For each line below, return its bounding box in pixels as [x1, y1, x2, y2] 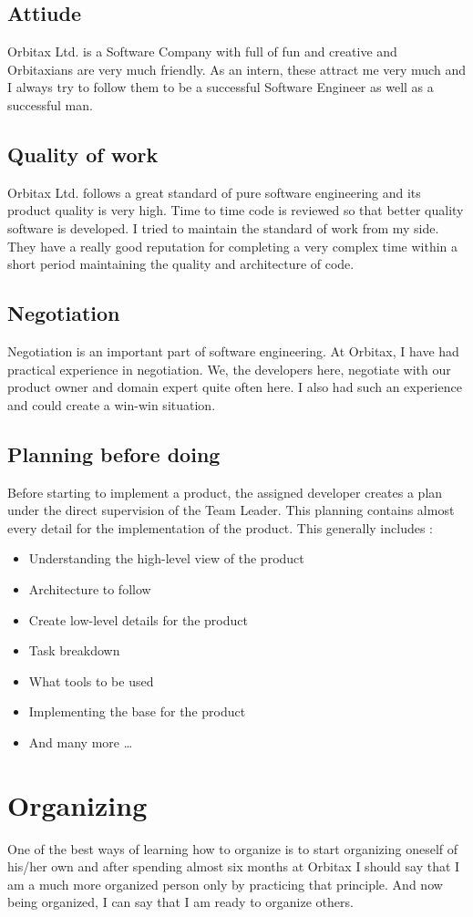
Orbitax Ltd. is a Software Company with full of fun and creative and [7, 42, 397, 61]
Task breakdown [28, 641, 120, 660]
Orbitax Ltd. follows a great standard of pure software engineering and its [7, 182, 421, 201]
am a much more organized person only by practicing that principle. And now [7, 874, 443, 893]
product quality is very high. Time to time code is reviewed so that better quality [7, 201, 464, 220]
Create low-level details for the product [28, 610, 248, 629]
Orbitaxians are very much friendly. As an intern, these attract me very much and [7, 59, 466, 78]
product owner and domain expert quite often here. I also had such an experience [7, 377, 462, 397]
